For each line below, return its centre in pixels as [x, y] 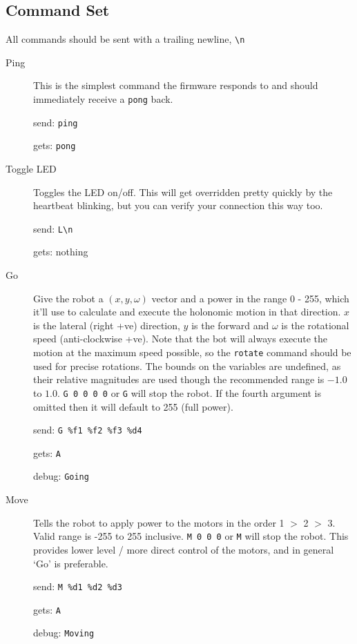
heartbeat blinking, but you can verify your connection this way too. [178, 205]
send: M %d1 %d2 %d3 [78, 586]
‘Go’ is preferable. [71, 563]
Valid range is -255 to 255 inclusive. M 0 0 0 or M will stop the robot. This [191, 536]
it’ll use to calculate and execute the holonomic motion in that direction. [187, 312]
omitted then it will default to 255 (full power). [133, 406]
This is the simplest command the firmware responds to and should [176, 85]
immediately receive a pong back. [103, 99]
